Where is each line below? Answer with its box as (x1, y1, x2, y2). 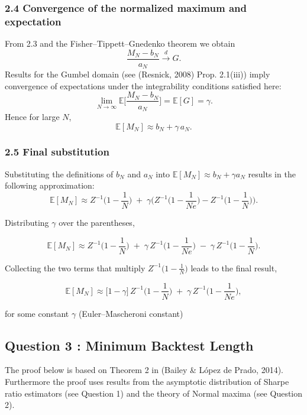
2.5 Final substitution (5, 144, 109, 159)
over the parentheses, (59, 216, 135, 229)
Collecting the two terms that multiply (5, 261, 146, 274)
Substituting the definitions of (5, 167, 114, 180)
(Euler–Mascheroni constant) (78, 307, 183, 319)
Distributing (5, 216, 49, 229)
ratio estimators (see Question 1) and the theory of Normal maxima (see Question (5, 387, 303, 399)
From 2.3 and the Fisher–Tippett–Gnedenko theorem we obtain (5, 37, 235, 50)
